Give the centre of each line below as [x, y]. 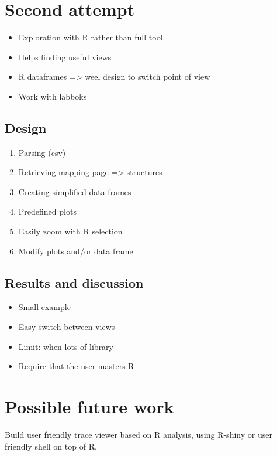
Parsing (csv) [42, 152]
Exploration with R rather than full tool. [92, 37]
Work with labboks [53, 96]
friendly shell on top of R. [51, 446]
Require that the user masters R [76, 366]
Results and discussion [74, 282]
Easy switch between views [67, 327]
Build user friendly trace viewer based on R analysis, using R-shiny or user [138, 434]
